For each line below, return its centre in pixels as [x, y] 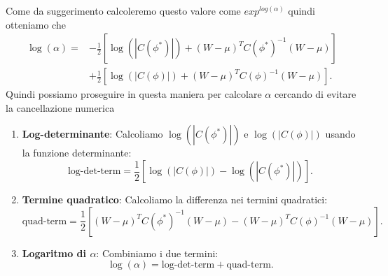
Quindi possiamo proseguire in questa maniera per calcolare [134, 94]
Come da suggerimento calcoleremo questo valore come [123, 10]
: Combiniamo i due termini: [157, 253]
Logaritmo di [54, 253]
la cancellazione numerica [60, 107]
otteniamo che [36, 24]
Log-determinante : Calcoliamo [92, 134]
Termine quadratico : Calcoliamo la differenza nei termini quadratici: [175, 199]
